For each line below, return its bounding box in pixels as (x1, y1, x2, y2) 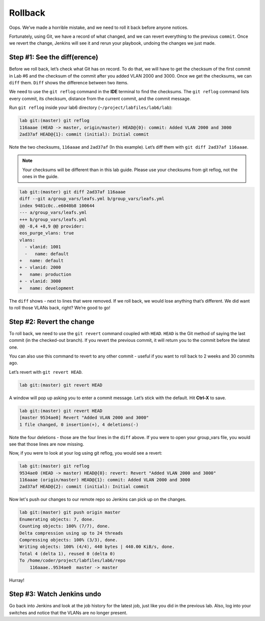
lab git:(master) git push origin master (19, 510, 121, 515)
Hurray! (9, 577, 25, 583)
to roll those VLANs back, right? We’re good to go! (9, 305, 110, 310)
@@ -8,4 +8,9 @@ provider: (19, 224, 84, 229)
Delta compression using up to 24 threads (19, 530, 123, 536)
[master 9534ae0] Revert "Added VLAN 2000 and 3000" (19, 415, 149, 420)
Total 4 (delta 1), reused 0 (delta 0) (19, 551, 115, 556)
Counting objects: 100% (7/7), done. (19, 523, 110, 529)
